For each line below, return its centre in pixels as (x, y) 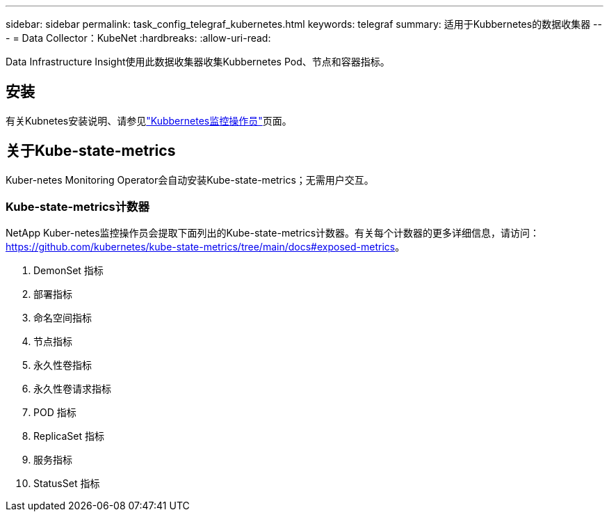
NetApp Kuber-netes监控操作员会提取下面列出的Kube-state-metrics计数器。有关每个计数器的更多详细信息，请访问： (273, 233)
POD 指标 (55, 413)
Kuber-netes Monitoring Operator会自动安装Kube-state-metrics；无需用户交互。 (190, 180)
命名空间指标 (63, 318)
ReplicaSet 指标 (69, 436)
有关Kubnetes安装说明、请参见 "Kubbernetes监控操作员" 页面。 (149, 120)
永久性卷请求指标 (72, 389)
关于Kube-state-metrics (91, 151)
